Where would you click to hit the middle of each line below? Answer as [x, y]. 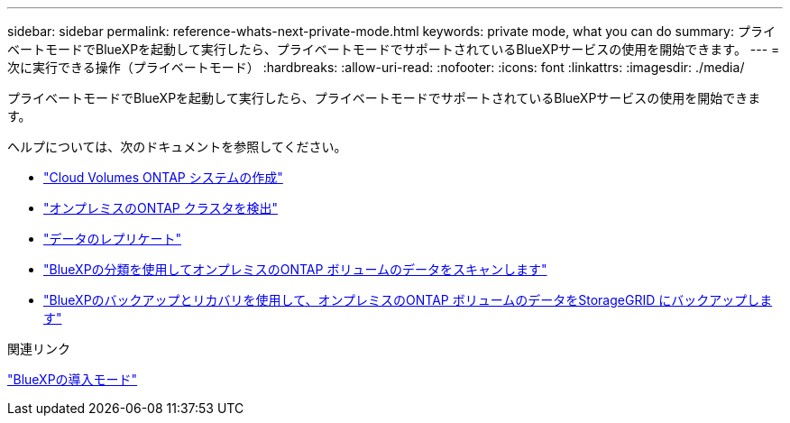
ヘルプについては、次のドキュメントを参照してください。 [177, 147]
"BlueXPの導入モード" [73, 379]
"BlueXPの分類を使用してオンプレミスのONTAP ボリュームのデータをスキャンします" [295, 269]
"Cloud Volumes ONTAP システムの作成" [163, 177]
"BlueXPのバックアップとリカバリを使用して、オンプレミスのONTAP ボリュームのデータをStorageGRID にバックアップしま [408, 300]
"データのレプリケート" [113, 239]
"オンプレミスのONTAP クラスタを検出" [161, 208]
